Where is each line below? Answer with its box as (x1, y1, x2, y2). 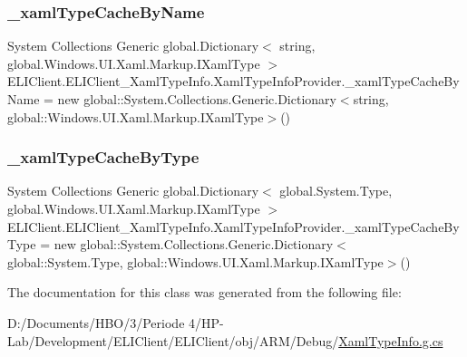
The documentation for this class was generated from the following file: (7, 283, 402, 302)
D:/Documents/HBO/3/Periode (7, 313, 185, 332)
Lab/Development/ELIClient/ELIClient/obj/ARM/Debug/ (7, 331, 339, 350)
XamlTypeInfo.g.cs (338, 331, 443, 350)
